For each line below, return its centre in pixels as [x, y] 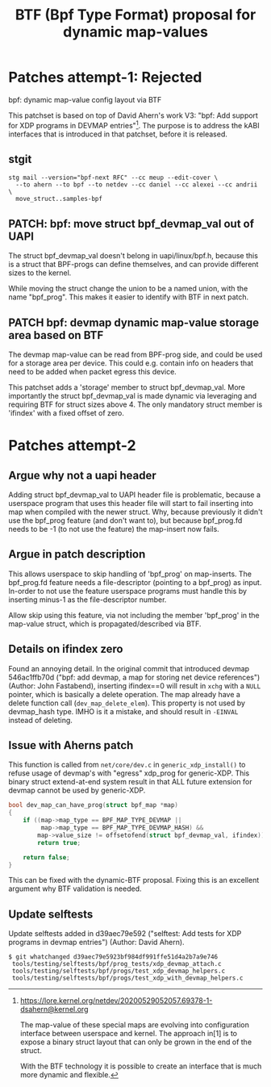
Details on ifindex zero [66, 649]
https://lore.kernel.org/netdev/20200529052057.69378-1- [116, 1001]
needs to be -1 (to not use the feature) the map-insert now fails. [114, 529]
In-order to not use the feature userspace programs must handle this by [128, 591]
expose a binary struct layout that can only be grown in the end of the [136, 1042]
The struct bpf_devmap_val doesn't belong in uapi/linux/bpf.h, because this [133, 256]
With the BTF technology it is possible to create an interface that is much [141, 1066]
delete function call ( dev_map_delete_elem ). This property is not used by [127, 703]
